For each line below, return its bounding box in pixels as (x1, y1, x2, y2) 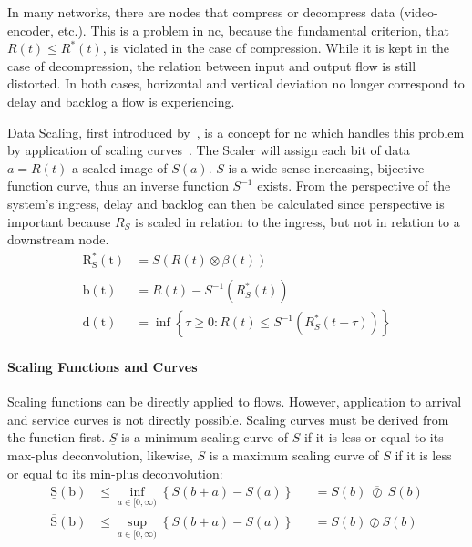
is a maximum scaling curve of (209, 445, 379, 464)
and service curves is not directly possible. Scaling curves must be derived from (7, 409, 449, 428)
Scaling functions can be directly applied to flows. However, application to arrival (7, 392, 462, 411)
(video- (399, 3, 438, 21)
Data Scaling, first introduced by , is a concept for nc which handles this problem (7, 122, 465, 141)
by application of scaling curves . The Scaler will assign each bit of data (7, 140, 410, 160)
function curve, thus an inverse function (7, 176, 229, 195)
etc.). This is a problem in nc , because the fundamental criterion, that (57, 20, 449, 39)
